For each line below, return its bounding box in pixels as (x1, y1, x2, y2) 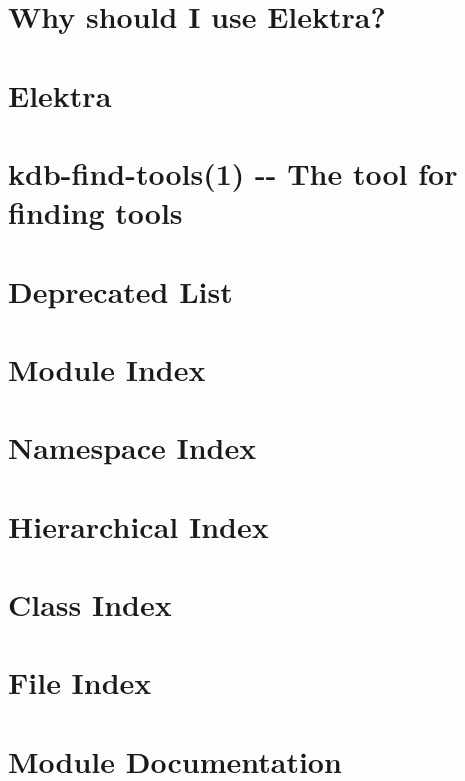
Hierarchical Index (8, 505, 269, 546)
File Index (8, 662, 152, 703)
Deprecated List (8, 270, 233, 311)
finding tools (8, 192, 183, 233)
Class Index (8, 584, 172, 624)
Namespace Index (8, 427, 257, 468)
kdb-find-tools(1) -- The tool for (8, 152, 458, 193)
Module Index (8, 348, 206, 389)
